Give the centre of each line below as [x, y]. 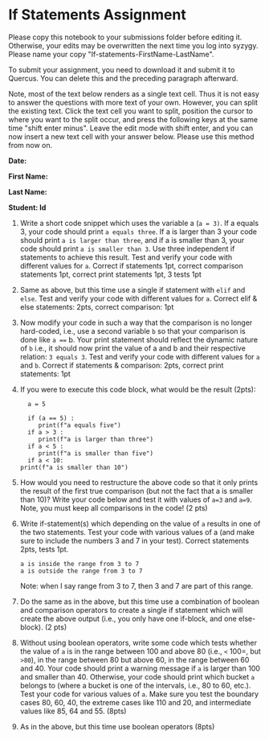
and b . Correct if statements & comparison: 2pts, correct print [122, 365]
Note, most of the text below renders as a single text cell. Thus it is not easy [134, 93]
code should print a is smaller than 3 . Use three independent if [127, 248]
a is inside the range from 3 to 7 [79, 564]
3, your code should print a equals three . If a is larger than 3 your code [139, 232]
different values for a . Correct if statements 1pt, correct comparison [131, 265]
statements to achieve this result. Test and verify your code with [126, 257]
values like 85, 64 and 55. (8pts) [73, 711]
